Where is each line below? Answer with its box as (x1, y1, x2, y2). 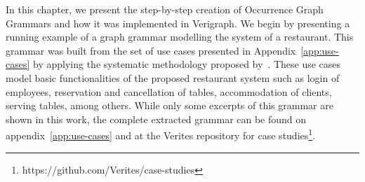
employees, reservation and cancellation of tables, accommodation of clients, (6, 84, 332, 99)
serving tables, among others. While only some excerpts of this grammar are (6, 98, 333, 113)
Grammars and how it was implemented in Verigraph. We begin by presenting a (6, 15, 350, 30)
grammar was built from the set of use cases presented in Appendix (6, 43, 296, 57)
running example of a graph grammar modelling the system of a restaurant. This (6, 29, 354, 44)
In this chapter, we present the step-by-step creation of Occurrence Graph (6, 2, 324, 16)
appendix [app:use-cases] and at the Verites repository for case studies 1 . (6, 126, 316, 142)
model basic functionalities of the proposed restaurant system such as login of (6, 70, 340, 85)
